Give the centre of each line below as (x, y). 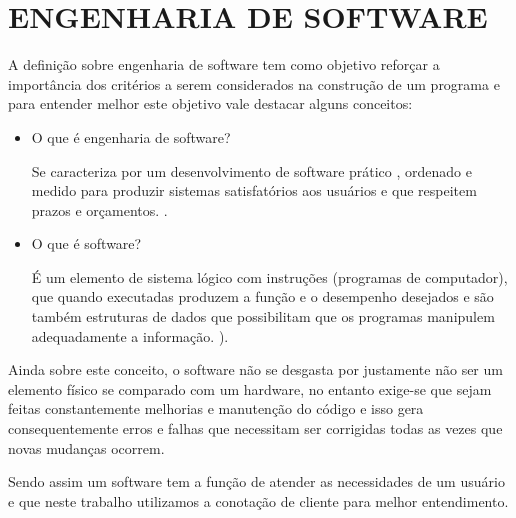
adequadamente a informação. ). (130, 335)
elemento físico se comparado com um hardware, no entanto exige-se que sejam (250, 388)
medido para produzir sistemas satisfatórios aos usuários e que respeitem (254, 190)
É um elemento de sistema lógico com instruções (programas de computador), (269, 276)
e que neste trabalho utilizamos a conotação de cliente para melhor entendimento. (258, 500)
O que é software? (86, 243)
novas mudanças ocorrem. (86, 447)
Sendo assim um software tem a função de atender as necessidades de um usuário (256, 481)
